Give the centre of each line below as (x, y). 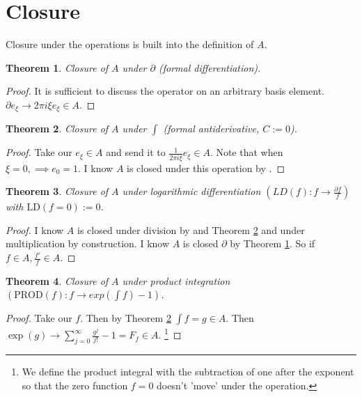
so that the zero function (75, 385)
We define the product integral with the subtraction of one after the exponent (188, 371)
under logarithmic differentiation (191, 191)
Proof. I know (35, 229)
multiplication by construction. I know (88, 243)
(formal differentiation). (210, 67)
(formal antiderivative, (211, 129)
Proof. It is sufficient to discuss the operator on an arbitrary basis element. (165, 91)
